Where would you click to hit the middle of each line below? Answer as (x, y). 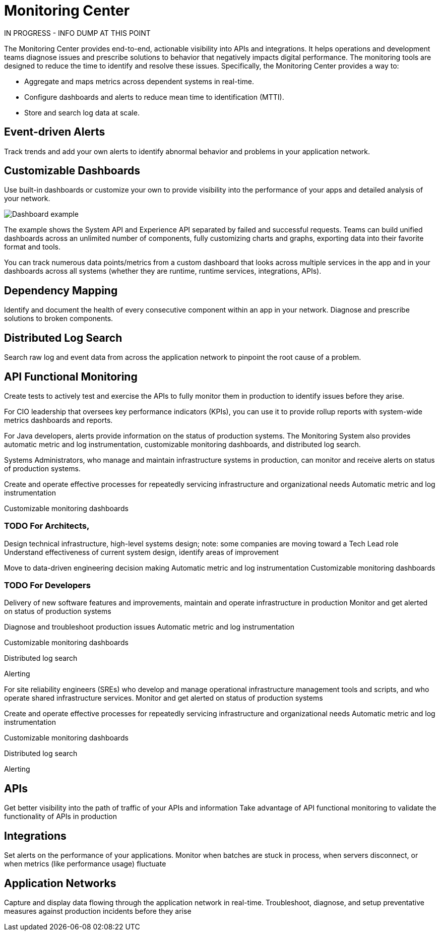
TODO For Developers (47, 585)
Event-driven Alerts (55, 132)
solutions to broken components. (59, 319)
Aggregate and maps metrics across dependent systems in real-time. (139, 81)
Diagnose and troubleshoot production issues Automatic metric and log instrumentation (149, 627)
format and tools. (32, 247)
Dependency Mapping (61, 290)
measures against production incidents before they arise (98, 911)
